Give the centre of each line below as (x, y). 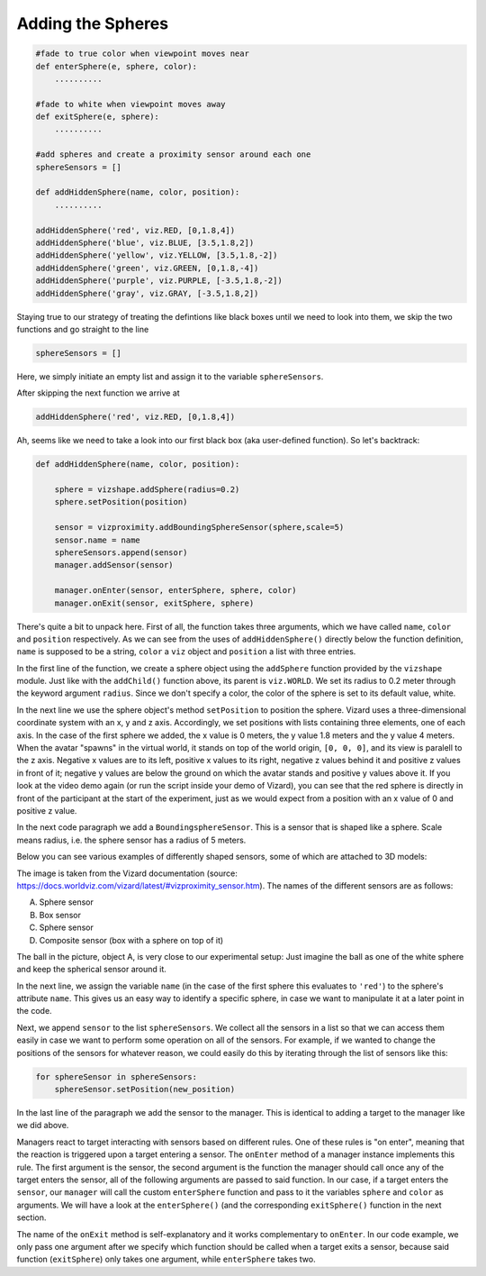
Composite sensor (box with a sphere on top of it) (131, 940)
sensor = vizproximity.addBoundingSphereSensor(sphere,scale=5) (199, 528)
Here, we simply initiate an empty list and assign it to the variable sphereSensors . (170, 376)
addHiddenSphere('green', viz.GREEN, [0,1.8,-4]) (147, 268)
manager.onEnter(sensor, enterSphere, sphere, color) (175, 591)
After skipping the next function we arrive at (98, 393)
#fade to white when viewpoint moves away (130, 104)
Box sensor (60, 915)
